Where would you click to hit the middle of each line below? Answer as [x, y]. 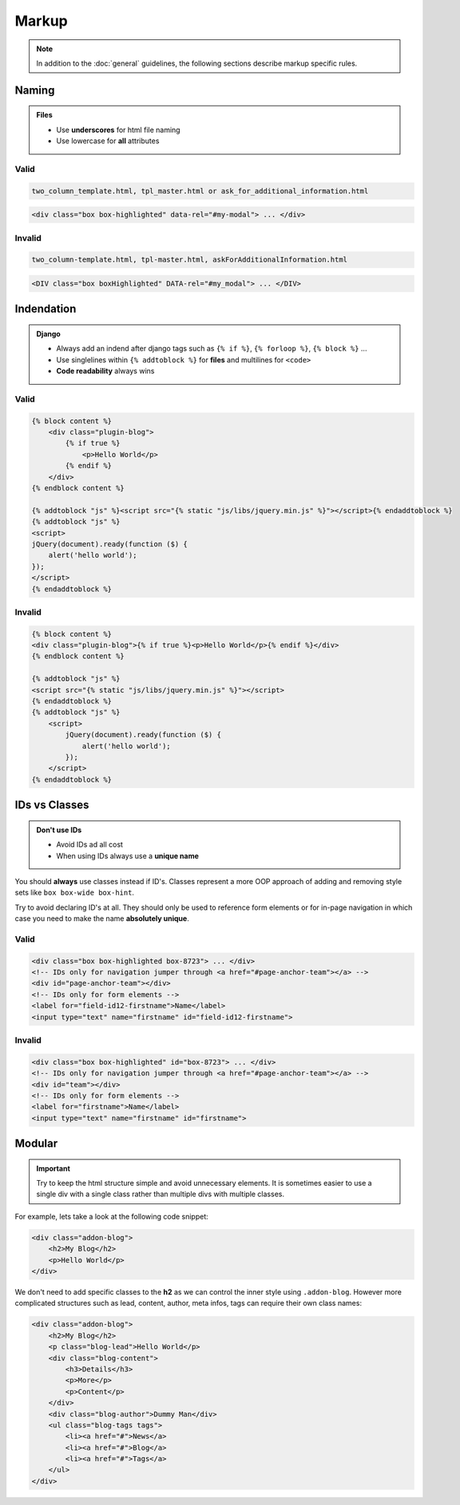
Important [54, 1168]
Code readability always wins [105, 371]
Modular [36, 1144]
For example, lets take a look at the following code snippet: [112, 1216]
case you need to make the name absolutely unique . [102, 919]
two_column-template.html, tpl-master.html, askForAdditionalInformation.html [189, 260]
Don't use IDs [59, 830]
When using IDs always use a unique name [128, 855]
